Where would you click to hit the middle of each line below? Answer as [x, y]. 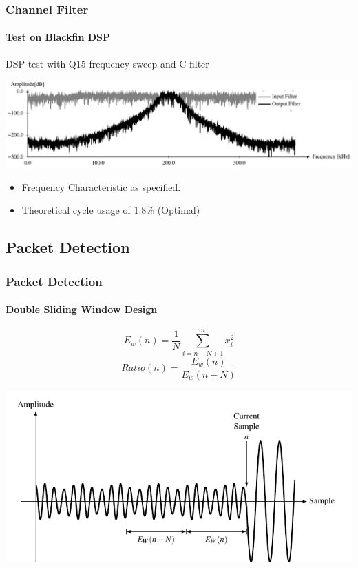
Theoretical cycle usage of [76, 210]
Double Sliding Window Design [82, 309]
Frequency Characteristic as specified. [101, 186]
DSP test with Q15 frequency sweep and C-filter [107, 63]
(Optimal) [179, 210]
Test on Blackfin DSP [58, 37]
